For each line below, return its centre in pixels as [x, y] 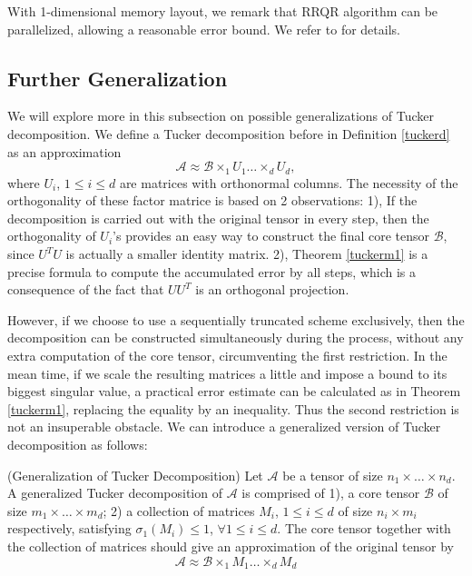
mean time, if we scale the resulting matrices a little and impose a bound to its [227, 373]
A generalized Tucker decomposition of [115, 493]
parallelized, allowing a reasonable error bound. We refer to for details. [204, 29]
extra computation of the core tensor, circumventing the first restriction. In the [227, 355]
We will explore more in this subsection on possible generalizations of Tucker [221, 116]
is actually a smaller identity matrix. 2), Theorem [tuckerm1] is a [247, 253]
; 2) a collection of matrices [179, 510]
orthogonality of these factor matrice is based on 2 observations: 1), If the [212, 200]
